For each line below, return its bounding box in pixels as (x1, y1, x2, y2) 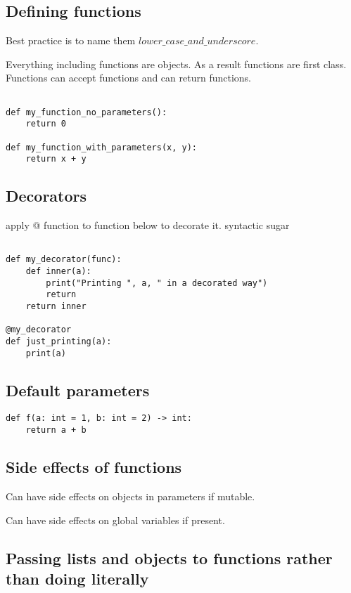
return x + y (25, 154, 87, 164)
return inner (25, 301, 87, 311)
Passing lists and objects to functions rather (6, 547, 333, 568)
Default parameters (6, 379, 150, 400)
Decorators (6, 185, 87, 207)
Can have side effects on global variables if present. (6, 512, 225, 527)
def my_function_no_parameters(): (6, 107, 167, 117)
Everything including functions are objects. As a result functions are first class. (6, 56, 347, 71)
